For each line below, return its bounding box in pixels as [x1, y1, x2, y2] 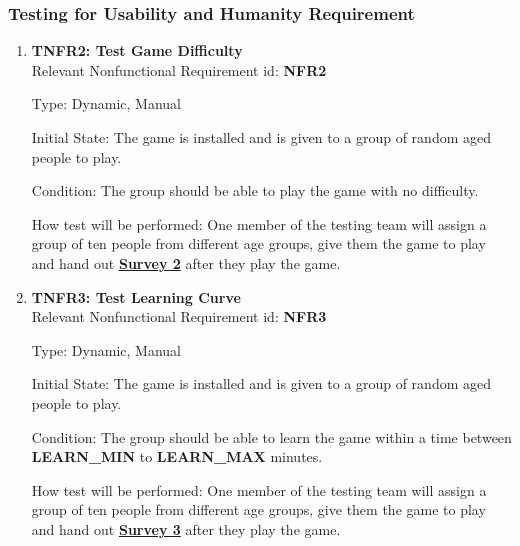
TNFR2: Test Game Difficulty [31, 40, 243, 61]
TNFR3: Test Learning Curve [31, 286, 241, 307]
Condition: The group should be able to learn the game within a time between [31, 426, 512, 447]
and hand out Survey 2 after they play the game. [31, 252, 341, 273]
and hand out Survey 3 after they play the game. [31, 518, 341, 539]
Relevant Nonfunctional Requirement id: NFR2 [31, 59, 327, 80]
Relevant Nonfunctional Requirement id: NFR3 [31, 306, 327, 327]
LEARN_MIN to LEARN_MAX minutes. [31, 446, 323, 467]
